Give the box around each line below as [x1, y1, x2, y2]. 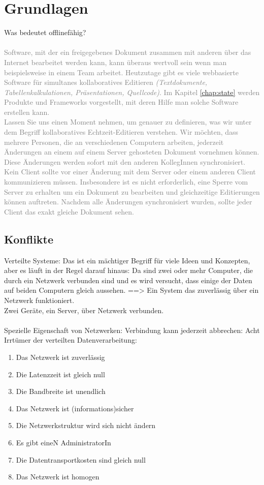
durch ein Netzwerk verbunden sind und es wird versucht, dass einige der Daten [4, 275, 252, 285]
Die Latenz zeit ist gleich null [16, 369, 105, 379]
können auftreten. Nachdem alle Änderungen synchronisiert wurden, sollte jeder [4, 196, 252, 207]
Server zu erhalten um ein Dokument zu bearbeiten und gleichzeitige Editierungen [4, 186, 260, 197]
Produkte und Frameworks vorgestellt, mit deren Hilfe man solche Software [4, 97, 239, 107]
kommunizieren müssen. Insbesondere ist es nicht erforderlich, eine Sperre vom [4, 176, 248, 187]
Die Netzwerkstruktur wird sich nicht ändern [16, 420, 156, 431]
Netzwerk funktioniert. [4, 294, 75, 305]
